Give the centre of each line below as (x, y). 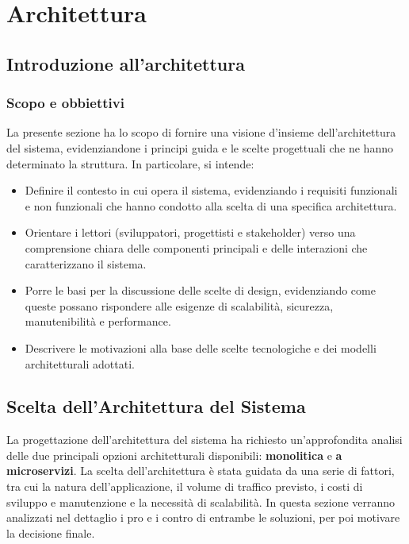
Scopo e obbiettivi (65, 103)
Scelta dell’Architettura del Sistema (156, 406)
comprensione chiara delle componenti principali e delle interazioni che (196, 247)
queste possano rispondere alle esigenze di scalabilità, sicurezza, (179, 305)
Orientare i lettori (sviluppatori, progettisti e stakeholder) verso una (190, 232)
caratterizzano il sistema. (86, 263)
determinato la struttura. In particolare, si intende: (130, 163)
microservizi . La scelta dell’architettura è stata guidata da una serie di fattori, (201, 471)
